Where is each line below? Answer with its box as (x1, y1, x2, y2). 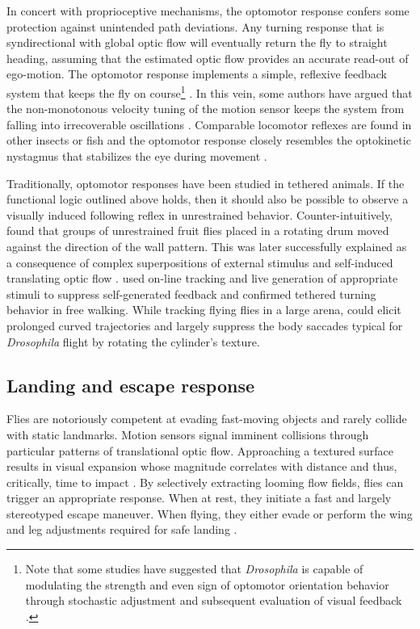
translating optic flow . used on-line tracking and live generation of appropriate (6, 270, 398, 287)
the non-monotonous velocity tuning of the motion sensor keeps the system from (6, 100, 405, 117)
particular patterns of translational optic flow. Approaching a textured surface (6, 442, 393, 459)
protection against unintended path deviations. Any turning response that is (6, 18, 384, 35)
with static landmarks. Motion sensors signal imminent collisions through (6, 426, 369, 442)
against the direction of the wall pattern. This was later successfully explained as (6, 237, 407, 254)
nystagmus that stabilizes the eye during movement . (6, 148, 267, 164)
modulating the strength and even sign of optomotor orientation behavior (25, 576, 389, 593)
